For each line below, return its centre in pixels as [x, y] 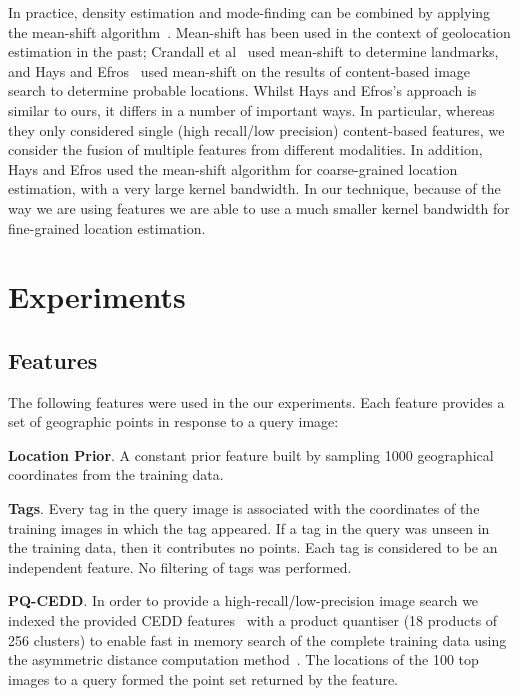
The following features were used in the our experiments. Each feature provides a [256, 401]
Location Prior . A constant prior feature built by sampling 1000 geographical [251, 454]
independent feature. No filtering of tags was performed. [180, 566]
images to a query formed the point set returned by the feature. [203, 678]
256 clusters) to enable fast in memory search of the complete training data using [257, 639]
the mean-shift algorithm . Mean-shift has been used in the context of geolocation [259, 31]
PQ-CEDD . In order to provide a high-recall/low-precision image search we [243, 600]
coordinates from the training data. [116, 474]
